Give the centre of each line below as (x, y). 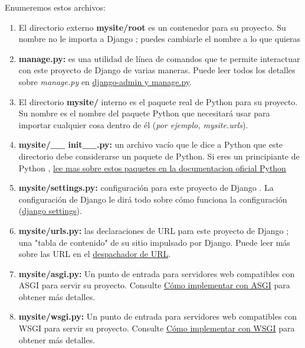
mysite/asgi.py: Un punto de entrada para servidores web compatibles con (157, 273)
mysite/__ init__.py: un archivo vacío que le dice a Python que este (151, 144)
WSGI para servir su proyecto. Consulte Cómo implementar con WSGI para (157, 328)
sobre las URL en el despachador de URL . (95, 254)
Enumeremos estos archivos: (55, 7)
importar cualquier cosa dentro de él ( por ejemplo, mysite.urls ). (133, 124)
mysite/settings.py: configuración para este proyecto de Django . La (146, 188)
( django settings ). (50, 211)
